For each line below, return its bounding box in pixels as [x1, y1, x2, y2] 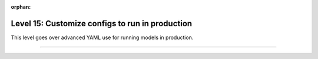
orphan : [11, 4, 31, 10]
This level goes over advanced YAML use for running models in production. [11, 34, 194, 41]
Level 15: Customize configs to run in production [11, 18, 193, 29]
